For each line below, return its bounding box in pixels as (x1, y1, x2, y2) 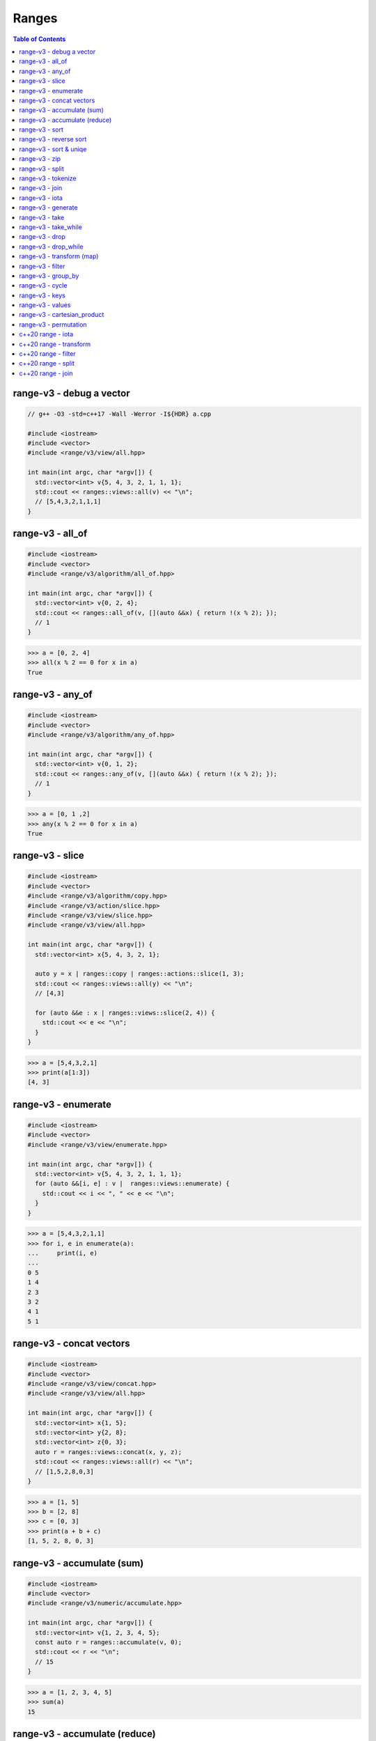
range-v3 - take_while (19, 223, 83, 231)
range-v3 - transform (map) (19, 252, 99, 260)
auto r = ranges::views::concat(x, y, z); (35, 1448, 182, 1455)
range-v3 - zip (19, 155, 61, 163)
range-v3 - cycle (19, 281, 68, 290)
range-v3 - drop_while (19, 242, 84, 251)
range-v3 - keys (19, 291, 65, 299)
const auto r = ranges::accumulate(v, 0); (35, 1639, 182, 1646)
